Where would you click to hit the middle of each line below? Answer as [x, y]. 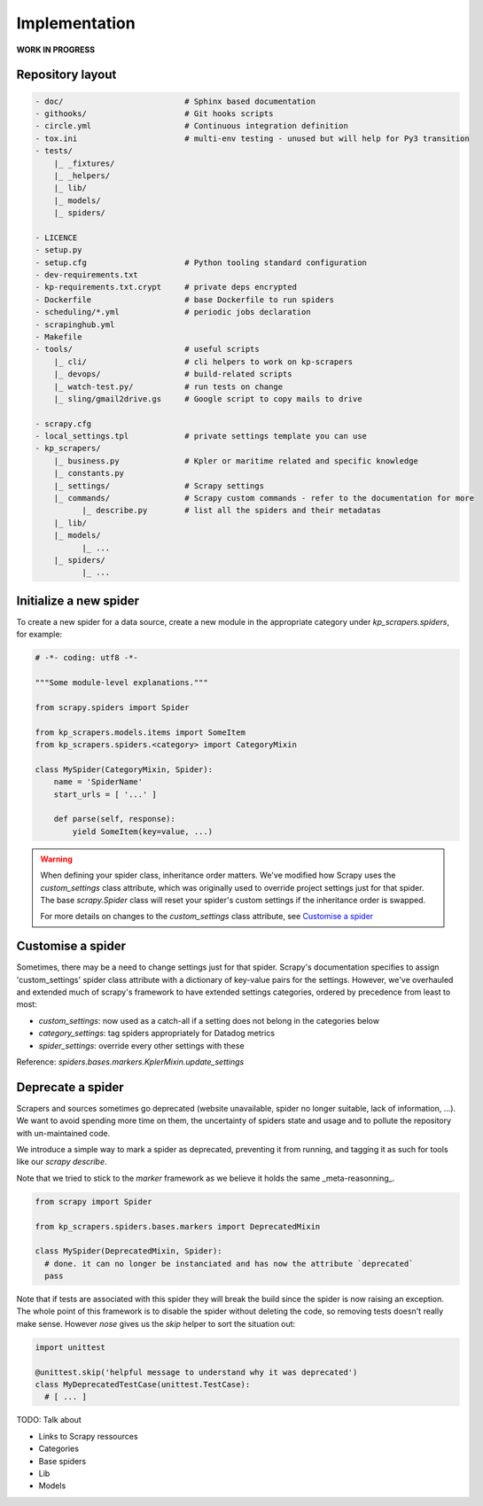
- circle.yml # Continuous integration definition [192, 126]
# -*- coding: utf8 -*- [87, 658]
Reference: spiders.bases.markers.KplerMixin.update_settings [130, 1061]
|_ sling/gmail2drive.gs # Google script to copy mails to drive [208, 398]
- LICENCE [56, 238]
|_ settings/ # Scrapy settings [159, 486]
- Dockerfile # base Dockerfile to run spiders [185, 300]
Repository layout [66, 75]
